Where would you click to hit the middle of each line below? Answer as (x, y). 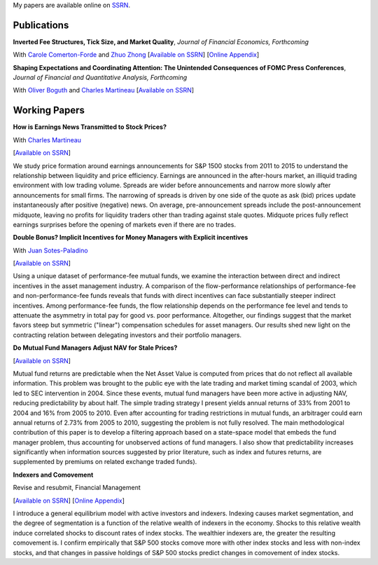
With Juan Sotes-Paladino (50, 250)
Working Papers (49, 110)
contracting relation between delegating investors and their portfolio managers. (127, 335)
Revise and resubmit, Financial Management (77, 488)
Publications (41, 25)
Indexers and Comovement (53, 475)
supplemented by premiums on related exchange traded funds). (105, 462)
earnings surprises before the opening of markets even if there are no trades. (124, 224)
